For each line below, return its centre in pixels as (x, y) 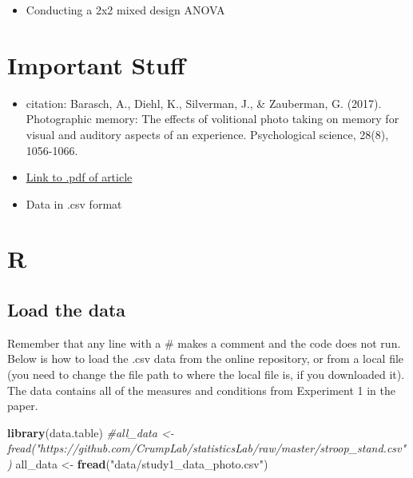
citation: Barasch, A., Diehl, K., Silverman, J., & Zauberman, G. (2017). (204, 103)
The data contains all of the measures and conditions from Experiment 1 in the (201, 390)
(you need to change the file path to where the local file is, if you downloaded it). (206, 374)
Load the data (67, 310)
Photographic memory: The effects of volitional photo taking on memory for (212, 119)
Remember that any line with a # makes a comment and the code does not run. (204, 343)
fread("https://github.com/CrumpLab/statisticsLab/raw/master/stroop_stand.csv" (207, 448)
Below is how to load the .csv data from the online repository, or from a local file (206, 358)
